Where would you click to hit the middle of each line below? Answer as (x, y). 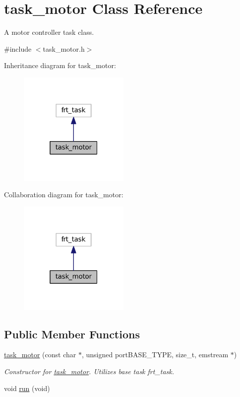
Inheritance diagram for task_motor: (60, 65)
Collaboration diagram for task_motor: (64, 195)
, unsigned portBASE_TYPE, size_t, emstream (155, 355)
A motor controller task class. (49, 32)
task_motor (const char (40, 355)
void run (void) (27, 388)
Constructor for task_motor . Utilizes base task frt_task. (89, 371)
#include (18, 48)
